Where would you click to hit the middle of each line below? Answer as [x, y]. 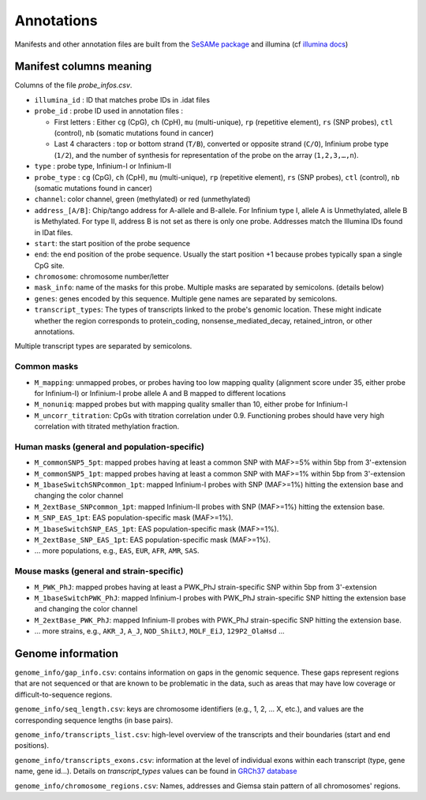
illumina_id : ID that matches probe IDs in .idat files [122, 99]
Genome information [66, 654]
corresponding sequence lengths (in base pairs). [94, 720]
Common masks [47, 367]
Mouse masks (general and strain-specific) [99, 571]
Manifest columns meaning [83, 67]
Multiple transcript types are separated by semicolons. [103, 346]
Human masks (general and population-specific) [110, 447]
